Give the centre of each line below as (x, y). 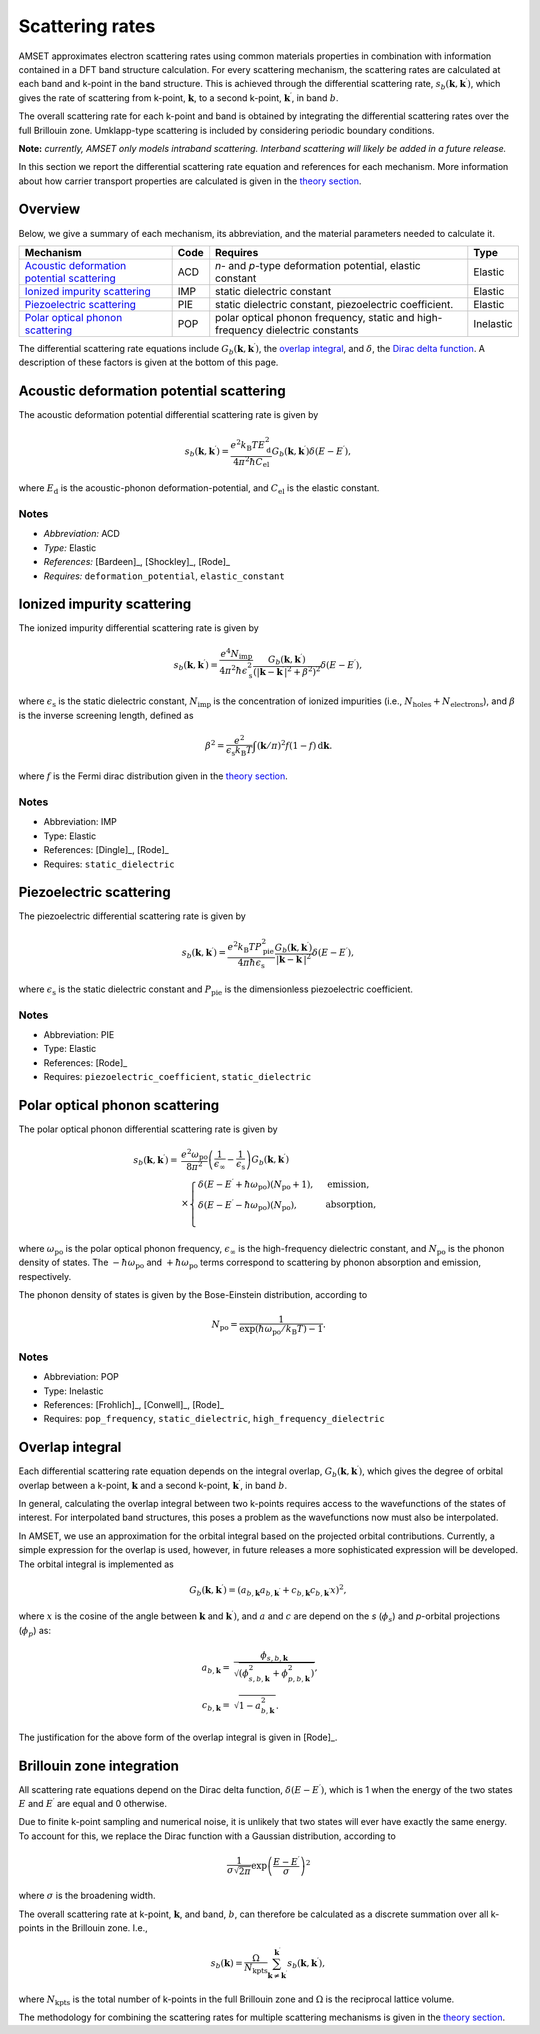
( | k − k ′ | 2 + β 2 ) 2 (287, 670)
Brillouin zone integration (99, 1765)
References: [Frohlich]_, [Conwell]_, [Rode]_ (134, 1404)
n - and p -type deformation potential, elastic (318, 265)
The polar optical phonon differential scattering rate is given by (148, 1129)
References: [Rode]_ (85, 1062)
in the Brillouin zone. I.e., (97, 1928)
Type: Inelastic (73, 1391)
